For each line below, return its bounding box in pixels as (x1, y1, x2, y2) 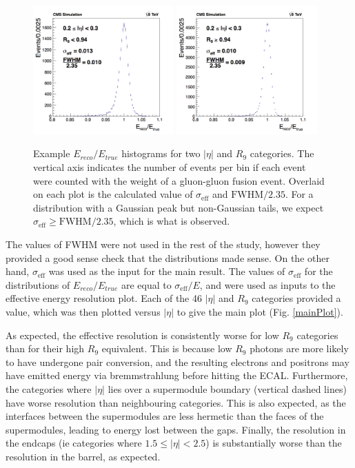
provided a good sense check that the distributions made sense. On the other (6, 250, 329, 265)
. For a (285, 187, 314, 201)
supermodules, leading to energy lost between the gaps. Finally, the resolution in (6, 422, 346, 436)
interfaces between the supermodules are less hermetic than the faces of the (6, 409, 324, 423)
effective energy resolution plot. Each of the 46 (6, 291, 202, 305)
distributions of (6, 277, 70, 292)
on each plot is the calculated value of (33, 187, 193, 201)
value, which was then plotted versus (6, 304, 161, 318)
